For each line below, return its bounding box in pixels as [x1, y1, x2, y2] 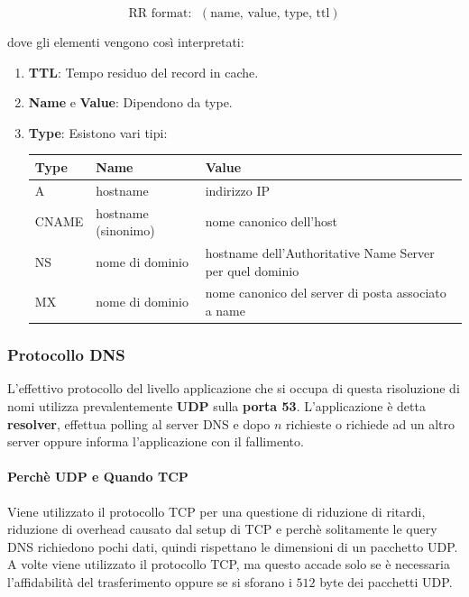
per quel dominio [205, 261, 299, 280]
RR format [128, 7, 189, 20]
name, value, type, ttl [210, 7, 330, 20]
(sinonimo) [96, 221, 155, 240]
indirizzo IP [205, 180, 271, 199]
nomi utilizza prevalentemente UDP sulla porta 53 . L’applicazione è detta [7, 396, 426, 415]
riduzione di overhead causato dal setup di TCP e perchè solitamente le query [7, 519, 437, 538]
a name [205, 301, 245, 320]
